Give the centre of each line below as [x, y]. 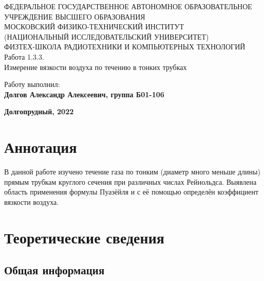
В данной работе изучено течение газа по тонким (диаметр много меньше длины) [132, 172]
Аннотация [41, 147]
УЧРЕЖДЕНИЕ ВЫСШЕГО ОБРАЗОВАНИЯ [75, 16]
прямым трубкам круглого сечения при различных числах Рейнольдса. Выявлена [130, 181]
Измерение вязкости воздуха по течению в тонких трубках [96, 67]
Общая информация [54, 270]
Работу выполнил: [32, 84]
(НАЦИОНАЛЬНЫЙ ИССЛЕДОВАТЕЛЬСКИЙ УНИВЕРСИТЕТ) [107, 36]
